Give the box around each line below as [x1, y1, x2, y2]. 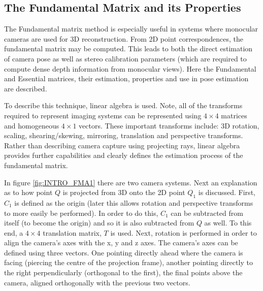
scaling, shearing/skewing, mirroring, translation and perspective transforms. [4, 130, 243, 141]
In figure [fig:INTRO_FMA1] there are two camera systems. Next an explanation [4, 177, 257, 187]
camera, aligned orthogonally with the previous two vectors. [4, 277, 190, 287]
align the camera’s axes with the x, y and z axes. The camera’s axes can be [4, 237, 238, 248]
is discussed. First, [198, 187, 255, 198]
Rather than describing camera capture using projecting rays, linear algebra [4, 140, 240, 150]
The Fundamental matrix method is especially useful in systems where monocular [4, 23, 258, 34]
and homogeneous [4, 120, 59, 131]
